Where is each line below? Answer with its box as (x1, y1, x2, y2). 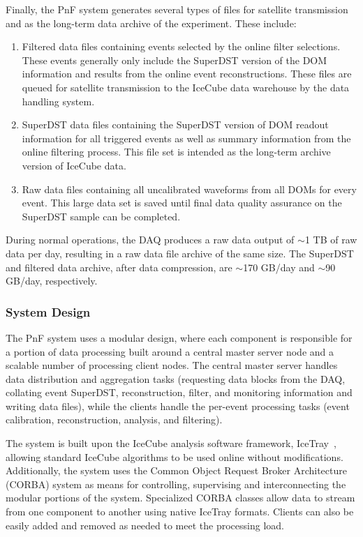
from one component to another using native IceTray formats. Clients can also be (6, 504, 354, 519)
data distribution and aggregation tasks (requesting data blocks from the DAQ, (6, 371, 346, 386)
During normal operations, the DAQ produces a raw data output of (6, 232, 295, 247)
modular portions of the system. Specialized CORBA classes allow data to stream (6, 490, 355, 505)
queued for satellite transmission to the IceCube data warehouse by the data (22, 80, 350, 94)
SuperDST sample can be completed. (22, 209, 181, 223)
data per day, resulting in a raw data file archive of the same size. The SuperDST (6, 245, 354, 260)
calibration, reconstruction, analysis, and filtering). (6, 412, 223, 427)
